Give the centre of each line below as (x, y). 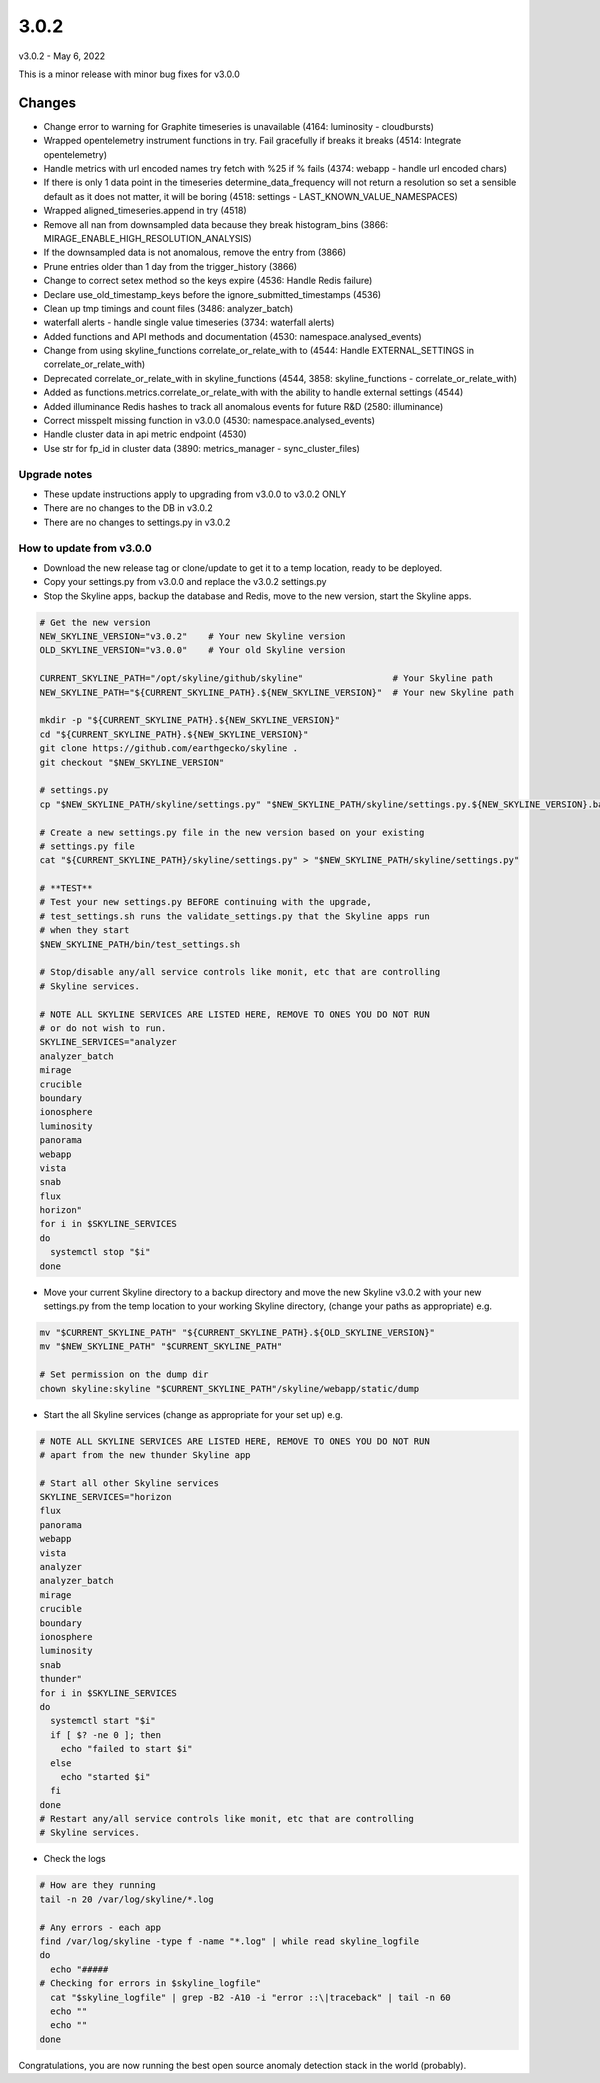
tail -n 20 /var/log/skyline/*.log (126, 1899)
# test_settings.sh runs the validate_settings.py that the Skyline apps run (234, 916)
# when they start (84, 930)
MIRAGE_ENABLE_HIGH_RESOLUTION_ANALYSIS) (147, 238)
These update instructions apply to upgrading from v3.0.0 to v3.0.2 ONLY (195, 494)
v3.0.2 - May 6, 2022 (61, 56)
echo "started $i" (105, 1776)
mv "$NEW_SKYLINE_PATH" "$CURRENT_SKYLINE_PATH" (161, 1346)
